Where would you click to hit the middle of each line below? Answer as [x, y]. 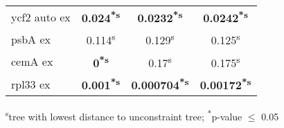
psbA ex [31, 39]
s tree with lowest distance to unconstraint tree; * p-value [124, 115]
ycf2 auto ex [41, 17]
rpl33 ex [31, 84]
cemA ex [32, 62]
